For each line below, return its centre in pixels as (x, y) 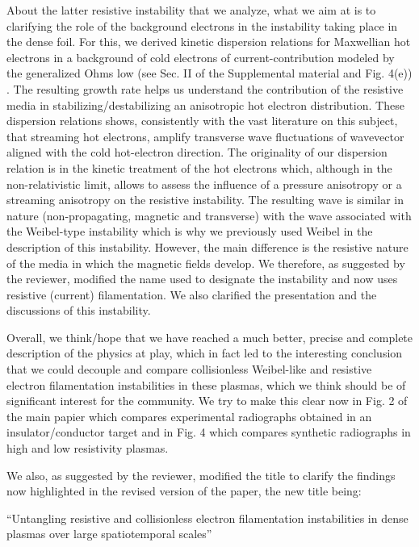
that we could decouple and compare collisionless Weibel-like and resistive (189, 369)
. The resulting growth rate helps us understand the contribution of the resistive (205, 88)
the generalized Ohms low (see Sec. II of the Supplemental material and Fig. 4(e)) (209, 73)
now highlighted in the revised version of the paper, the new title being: (184, 491)
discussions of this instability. (79, 310)
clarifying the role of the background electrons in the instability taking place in (202, 25)
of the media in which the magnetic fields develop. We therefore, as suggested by (206, 263)
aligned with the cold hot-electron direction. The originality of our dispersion (197, 152)
